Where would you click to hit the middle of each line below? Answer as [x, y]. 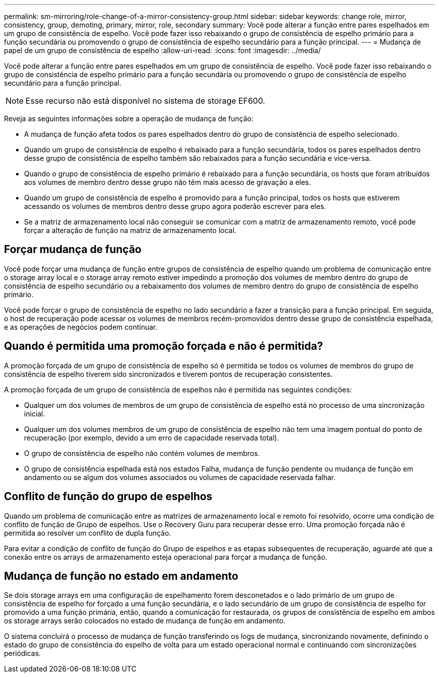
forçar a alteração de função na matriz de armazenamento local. [130, 230]
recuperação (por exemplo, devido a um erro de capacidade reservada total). [152, 437]
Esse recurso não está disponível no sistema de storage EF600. [145, 101]
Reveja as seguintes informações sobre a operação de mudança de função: [129, 119]
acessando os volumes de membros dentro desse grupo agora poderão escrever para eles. [175, 206]
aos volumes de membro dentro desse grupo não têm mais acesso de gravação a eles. [168, 182]
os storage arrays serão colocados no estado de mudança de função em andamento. [145, 621]
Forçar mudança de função [73, 250]
